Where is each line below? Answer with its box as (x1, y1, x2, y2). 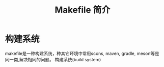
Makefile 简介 (55, 4, 110, 16)
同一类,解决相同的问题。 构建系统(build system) (5, 56, 101, 62)
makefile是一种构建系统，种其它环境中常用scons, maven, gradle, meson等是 (5, 50, 160, 56)
